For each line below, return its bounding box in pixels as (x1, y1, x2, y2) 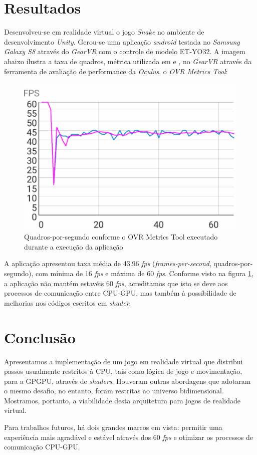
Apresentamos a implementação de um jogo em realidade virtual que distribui (4, 356, 243, 366)
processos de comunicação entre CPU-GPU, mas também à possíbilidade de (4, 288, 236, 298)
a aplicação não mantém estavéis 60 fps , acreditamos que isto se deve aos (4, 278, 228, 288)
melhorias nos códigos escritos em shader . (4, 297, 131, 308)
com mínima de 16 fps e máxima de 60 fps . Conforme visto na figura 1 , (36, 268, 253, 279)
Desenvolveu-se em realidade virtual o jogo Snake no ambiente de (4, 27, 204, 37)
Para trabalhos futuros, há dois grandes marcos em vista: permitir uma (4, 422, 222, 432)
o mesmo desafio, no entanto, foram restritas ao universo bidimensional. (4, 385, 224, 396)
